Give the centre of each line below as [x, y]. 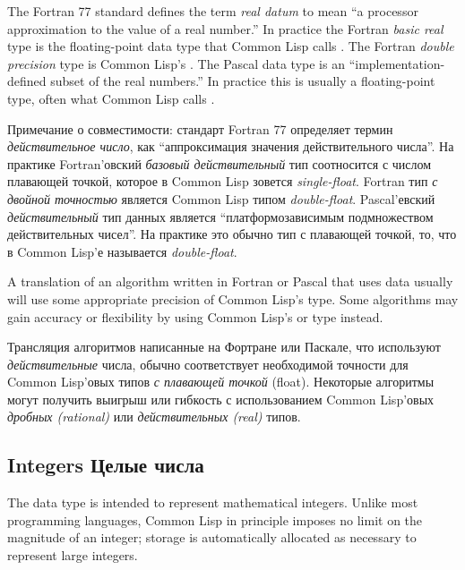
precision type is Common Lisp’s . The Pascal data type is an [176, 63]
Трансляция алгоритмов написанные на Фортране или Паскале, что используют [224, 347]
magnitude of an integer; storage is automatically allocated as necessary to [212, 537]
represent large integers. [73, 555]
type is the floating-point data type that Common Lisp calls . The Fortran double [231, 46]
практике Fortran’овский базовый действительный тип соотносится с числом [220, 163]
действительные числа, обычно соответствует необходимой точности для [208, 364]
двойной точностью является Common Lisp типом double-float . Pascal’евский [221, 198]
